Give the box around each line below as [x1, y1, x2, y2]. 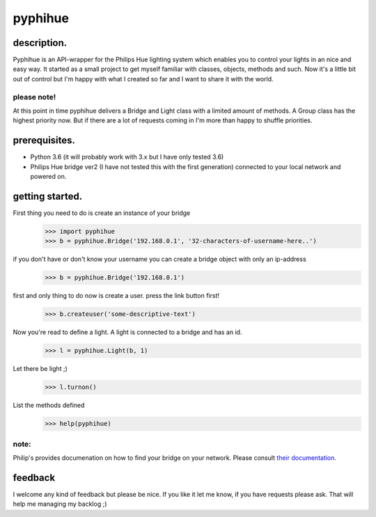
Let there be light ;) [13, 365, 68, 373]
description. [13, 37, 68, 49]
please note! [13, 92, 56, 102]
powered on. [30, 173, 67, 181]
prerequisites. [13, 134, 76, 146]
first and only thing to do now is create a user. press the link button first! [13, 292, 219, 300]
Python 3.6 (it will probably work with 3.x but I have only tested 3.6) [30, 153, 224, 161]
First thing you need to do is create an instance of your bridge [13, 209, 191, 217]
